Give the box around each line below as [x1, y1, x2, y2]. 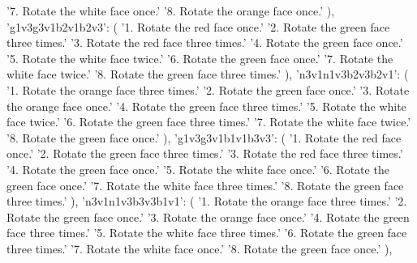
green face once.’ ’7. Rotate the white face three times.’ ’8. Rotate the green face [6, 176, 404, 193]
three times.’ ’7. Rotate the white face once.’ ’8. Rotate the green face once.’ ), [6, 240, 393, 257]
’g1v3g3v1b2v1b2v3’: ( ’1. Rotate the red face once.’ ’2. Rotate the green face [6, 18, 390, 35]
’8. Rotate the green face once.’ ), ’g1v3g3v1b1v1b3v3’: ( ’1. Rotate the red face [6, 129, 402, 146]
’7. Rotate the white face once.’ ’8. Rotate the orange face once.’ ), [6, 2, 335, 19]
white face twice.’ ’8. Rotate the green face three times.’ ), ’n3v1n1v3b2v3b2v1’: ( [6, 66, 409, 83]
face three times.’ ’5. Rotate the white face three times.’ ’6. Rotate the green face [6, 224, 407, 241]
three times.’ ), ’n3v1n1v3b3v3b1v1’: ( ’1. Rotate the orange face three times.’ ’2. [6, 193, 407, 210]
